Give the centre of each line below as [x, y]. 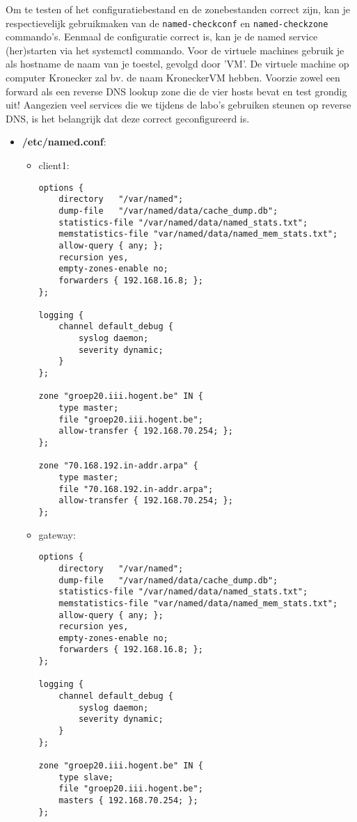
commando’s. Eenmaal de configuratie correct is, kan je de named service [162, 37]
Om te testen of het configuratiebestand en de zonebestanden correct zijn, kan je [178, 9]
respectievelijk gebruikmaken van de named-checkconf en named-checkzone [167, 23]
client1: [54, 165]
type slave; [86, 777]
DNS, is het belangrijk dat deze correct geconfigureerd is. [128, 118]
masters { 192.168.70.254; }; [128, 800]
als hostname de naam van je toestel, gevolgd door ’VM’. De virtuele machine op [177, 64]
